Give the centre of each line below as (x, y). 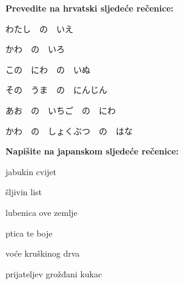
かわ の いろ (35, 49)
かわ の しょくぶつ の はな (69, 130)
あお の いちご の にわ (61, 110)
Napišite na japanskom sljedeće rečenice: (92, 151)
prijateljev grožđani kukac (54, 273)
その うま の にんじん (56, 90)
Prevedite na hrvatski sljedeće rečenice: (90, 8)
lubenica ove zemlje (42, 212)
